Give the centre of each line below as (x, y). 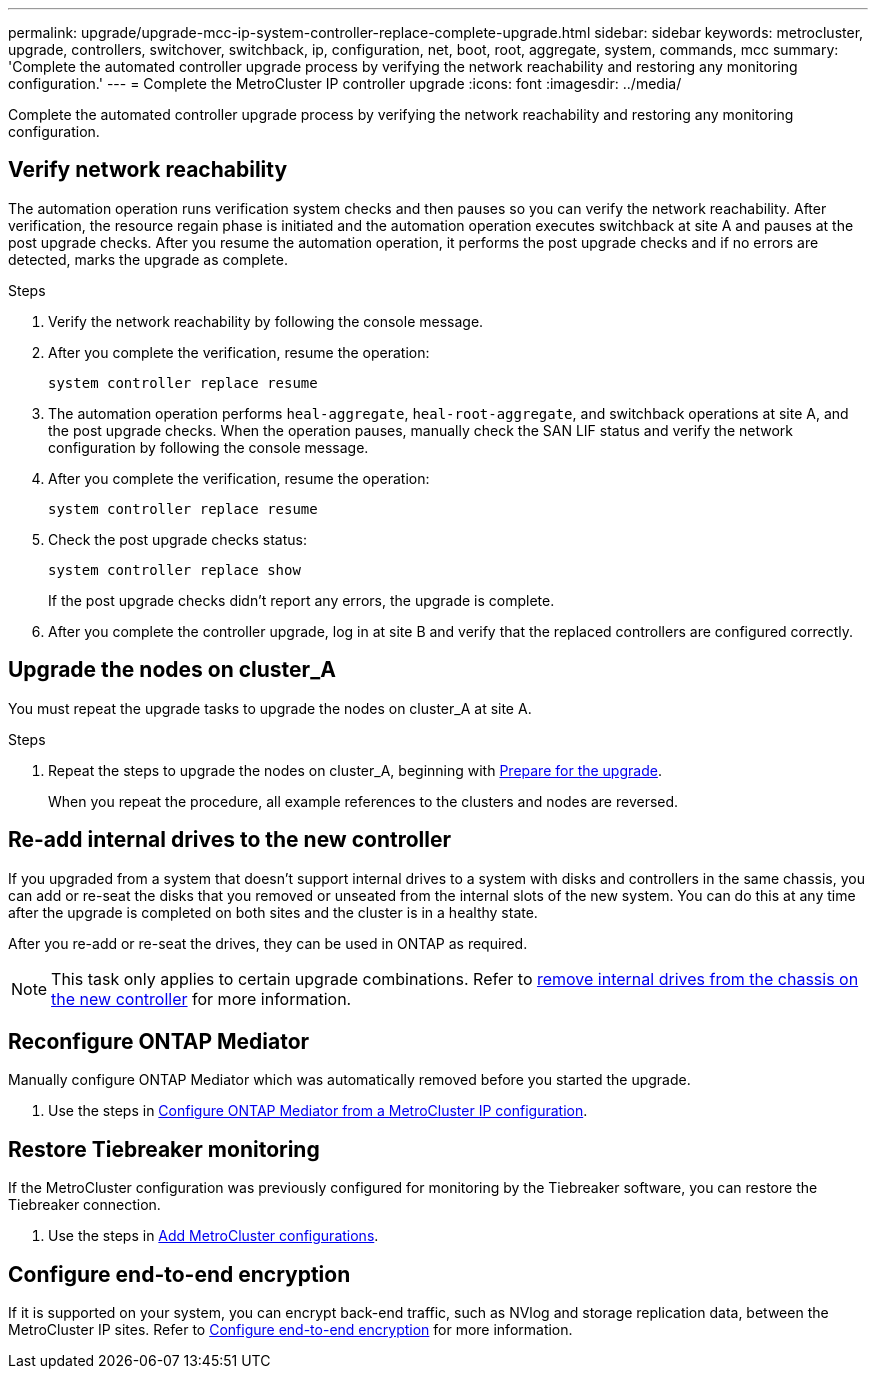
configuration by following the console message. (208, 447)
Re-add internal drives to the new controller (230, 840)
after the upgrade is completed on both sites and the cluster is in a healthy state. (273, 912)
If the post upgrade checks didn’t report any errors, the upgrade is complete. (301, 600)
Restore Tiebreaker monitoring (164, 1149)
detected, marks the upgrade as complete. (148, 259)
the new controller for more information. (201, 998)
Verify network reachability (148, 170)
